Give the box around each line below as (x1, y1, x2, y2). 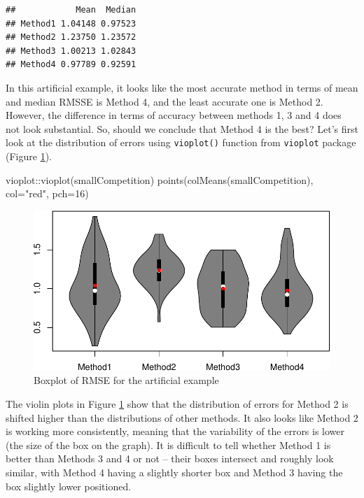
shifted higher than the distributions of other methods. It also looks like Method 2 (6, 410, 358, 425)
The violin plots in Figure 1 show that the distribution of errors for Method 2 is (6, 397, 349, 411)
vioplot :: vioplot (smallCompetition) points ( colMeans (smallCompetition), (6, 172, 314, 187)
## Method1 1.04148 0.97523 (6, 18, 136, 29)
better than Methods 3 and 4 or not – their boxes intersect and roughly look (6, 451, 334, 466)
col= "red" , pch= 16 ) (6, 186, 89, 201)
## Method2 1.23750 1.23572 (6, 32, 136, 43)
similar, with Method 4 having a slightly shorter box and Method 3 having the (6, 464, 343, 479)
